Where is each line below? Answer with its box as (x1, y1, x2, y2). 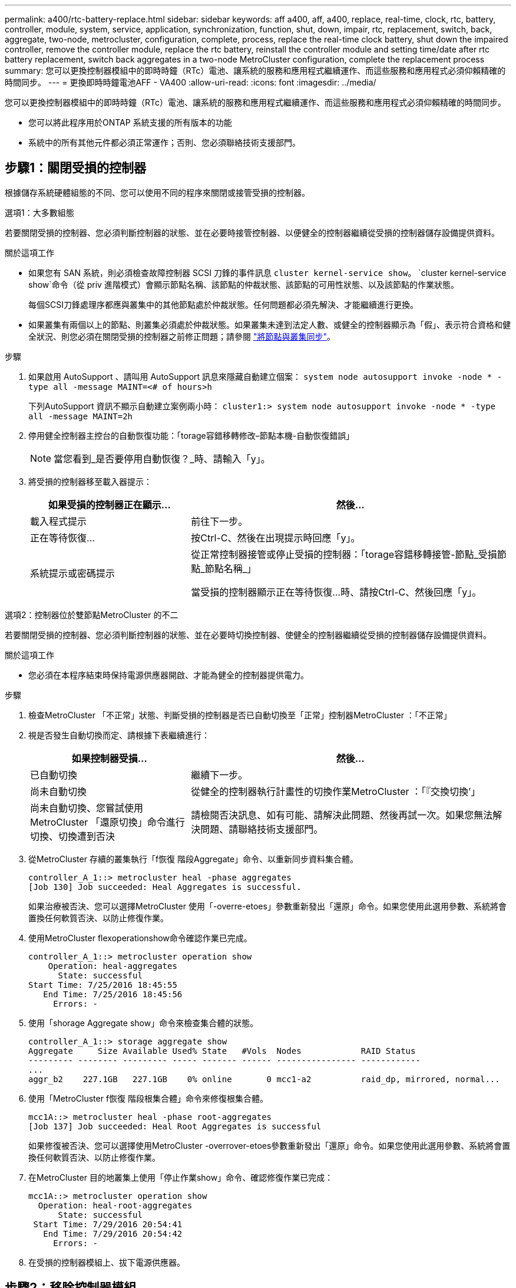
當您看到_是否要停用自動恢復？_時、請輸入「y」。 (54, 452, 270, 465)
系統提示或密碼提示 (30, 567, 115, 579)
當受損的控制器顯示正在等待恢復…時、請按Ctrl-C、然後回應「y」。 (191, 586, 482, 598)
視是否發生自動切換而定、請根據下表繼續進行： (28, 730, 210, 740)
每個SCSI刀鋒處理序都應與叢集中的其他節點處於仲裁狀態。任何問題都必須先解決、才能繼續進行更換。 (28, 299, 418, 310)
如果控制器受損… (71, 752, 147, 764)
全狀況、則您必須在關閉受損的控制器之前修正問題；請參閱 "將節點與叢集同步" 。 (28, 331, 335, 341)
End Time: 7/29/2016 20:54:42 (43, 1228, 183, 1238)
